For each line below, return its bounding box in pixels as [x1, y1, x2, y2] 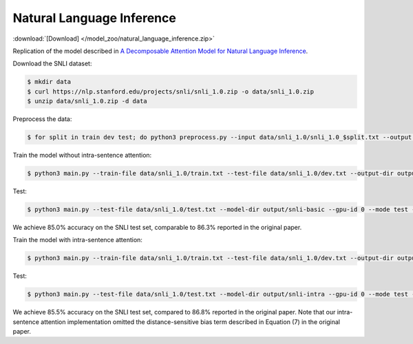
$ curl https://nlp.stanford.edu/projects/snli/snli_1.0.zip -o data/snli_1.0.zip [27, 87, 315, 96]
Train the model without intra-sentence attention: [12, 151, 152, 160]
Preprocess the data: [12, 115, 72, 123]
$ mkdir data [27, 78, 72, 86]
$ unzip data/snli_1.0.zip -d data [27, 97, 147, 105]
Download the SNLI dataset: [12, 59, 92, 68]
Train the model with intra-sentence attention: [12, 236, 142, 244]
